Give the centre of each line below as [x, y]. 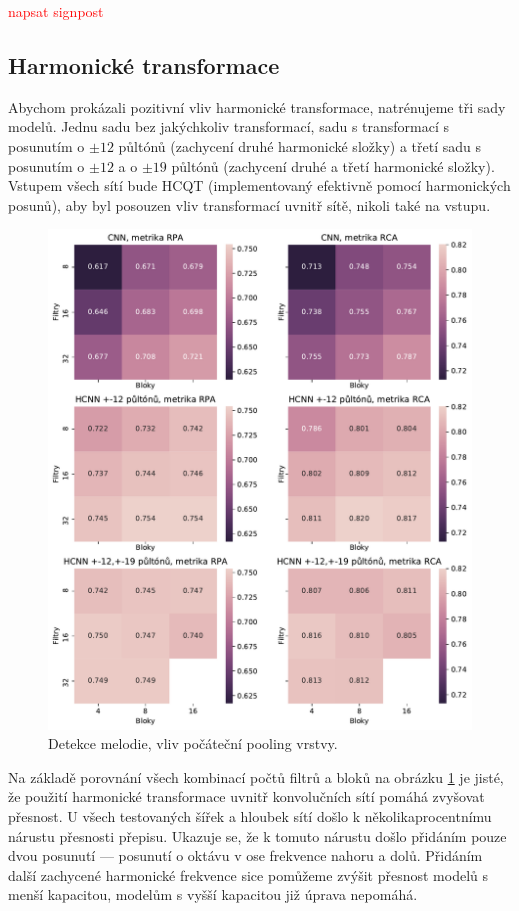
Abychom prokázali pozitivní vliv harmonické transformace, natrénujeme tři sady [257, 106]
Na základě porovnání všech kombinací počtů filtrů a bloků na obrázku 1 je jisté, [256, 776]
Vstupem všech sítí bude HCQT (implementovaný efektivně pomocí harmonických [259, 185]
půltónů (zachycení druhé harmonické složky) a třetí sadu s [299, 145]
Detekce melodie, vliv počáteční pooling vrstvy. [193, 743]
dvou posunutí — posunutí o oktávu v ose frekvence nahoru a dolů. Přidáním [245, 855]
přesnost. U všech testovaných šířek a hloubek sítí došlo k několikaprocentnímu [250, 815]
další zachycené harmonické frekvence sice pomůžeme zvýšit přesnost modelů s [248, 874]
